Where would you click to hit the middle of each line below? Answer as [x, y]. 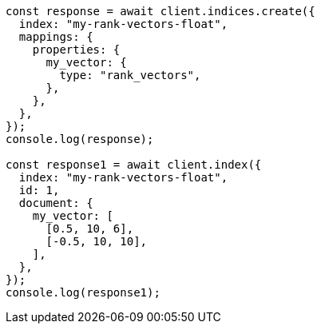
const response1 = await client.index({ [134, 165]
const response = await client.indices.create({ [160, 11]
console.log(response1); [83, 292]
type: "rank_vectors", [130, 75]
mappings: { [56, 37]
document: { [56, 203]
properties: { [76, 50]
